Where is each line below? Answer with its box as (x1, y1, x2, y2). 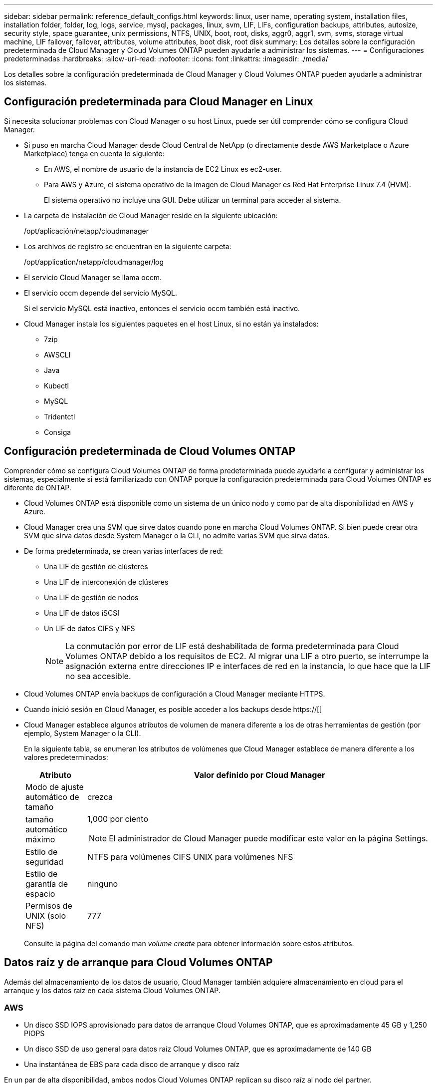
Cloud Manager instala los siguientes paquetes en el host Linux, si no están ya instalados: (24, 319, 319, 328)
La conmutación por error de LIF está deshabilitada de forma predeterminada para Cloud (65, 641, 399, 651)
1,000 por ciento (87, 813, 148, 824)
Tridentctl (44, 412, 75, 421)
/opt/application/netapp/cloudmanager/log (24, 257, 164, 266)
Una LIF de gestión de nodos (44, 593, 139, 602)
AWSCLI (44, 350, 71, 359)
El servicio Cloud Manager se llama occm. (24, 273, 162, 282)
